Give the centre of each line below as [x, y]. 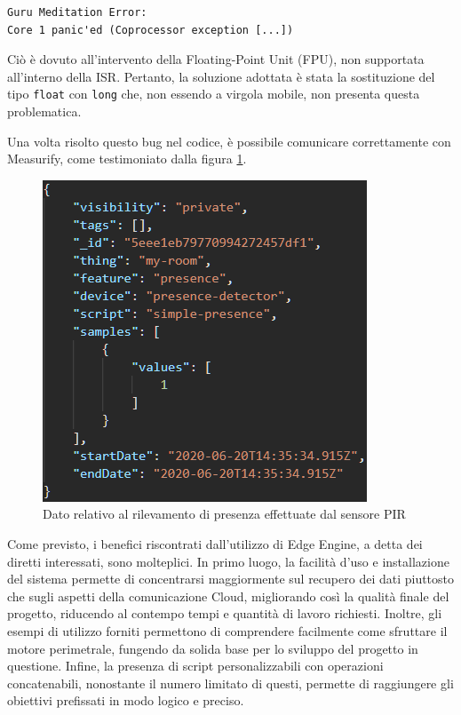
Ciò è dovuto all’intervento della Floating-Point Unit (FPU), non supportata [216, 59]
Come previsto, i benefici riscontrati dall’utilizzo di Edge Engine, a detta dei [215, 544]
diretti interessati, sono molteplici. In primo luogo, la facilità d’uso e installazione [228, 561]
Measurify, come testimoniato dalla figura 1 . [127, 159]
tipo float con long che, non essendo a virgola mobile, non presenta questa [214, 94]
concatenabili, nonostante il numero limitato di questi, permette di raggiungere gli [230, 683]
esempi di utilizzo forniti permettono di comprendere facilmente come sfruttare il [227, 630]
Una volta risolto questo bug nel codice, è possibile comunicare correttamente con [229, 141]
